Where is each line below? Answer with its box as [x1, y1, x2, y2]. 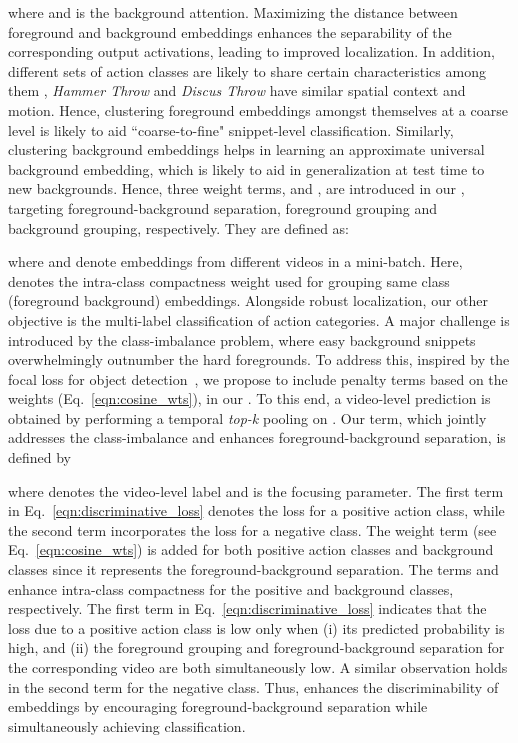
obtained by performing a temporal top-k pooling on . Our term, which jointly [8, 407, 487, 428]
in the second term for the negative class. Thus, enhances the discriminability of [8, 676, 499, 697]
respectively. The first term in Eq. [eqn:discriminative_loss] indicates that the [8, 598, 487, 619]
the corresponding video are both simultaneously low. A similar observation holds [8, 657, 508, 677]
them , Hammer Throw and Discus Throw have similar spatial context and [8, 80, 466, 101]
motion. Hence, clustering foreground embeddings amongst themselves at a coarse [8, 99, 508, 120]
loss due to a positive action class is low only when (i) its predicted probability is [8, 617, 505, 638]
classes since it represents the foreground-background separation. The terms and [8, 559, 499, 580]
